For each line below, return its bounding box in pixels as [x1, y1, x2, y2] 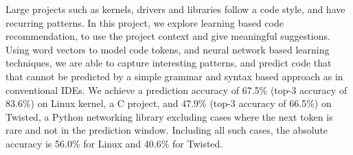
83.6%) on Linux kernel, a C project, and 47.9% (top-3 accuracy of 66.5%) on [5, 96, 332, 110]
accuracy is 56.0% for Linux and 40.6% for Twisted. [5, 136, 223, 150]
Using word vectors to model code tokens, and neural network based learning [5, 42, 330, 56]
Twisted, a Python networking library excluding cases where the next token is [5, 109, 333, 123]
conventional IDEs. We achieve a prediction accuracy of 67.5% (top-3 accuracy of [5, 82, 348, 97]
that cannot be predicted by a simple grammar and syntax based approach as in [5, 69, 343, 83]
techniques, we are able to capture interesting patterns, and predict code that [5, 56, 332, 70]
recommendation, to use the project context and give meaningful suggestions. [5, 29, 330, 43]
